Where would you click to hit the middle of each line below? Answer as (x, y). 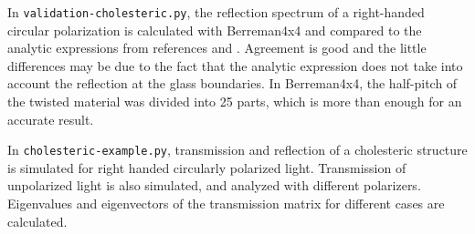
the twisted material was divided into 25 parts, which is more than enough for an (235, 102)
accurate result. (51, 119)
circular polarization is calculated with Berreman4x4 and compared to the (215, 30)
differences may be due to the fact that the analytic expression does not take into (235, 65)
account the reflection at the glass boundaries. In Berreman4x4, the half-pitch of (232, 83)
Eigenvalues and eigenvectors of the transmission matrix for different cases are (226, 203)
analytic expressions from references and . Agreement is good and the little (217, 48)
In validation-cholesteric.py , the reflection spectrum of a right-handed (216, 12)
